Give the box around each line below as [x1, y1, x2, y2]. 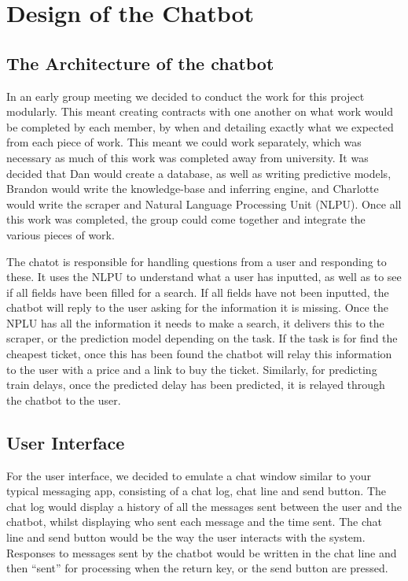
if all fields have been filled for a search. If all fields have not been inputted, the [6, 283, 389, 300]
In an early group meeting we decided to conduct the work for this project [6, 87, 365, 104]
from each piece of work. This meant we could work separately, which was [6, 134, 362, 150]
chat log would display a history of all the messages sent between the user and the [6, 498, 402, 514]
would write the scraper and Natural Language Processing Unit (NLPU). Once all [6, 195, 402, 212]
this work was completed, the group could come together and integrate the [6, 211, 366, 228]
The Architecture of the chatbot [6, 50, 274, 75]
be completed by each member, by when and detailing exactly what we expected [6, 118, 394, 135]
